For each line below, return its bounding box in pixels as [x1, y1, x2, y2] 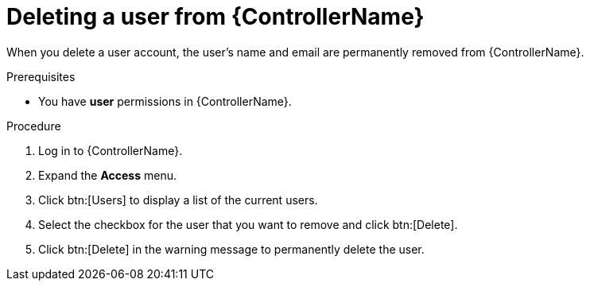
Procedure [6, 118, 61, 133]
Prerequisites [6, 69, 76, 83]
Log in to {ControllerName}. [38, 143, 183, 157]
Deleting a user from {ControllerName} [6, 3, 425, 30]
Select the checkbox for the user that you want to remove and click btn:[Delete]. [38, 217, 458, 231]
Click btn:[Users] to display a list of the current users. [38, 192, 318, 207]
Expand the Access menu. [38, 168, 177, 182]
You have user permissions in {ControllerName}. [38, 94, 292, 108]
